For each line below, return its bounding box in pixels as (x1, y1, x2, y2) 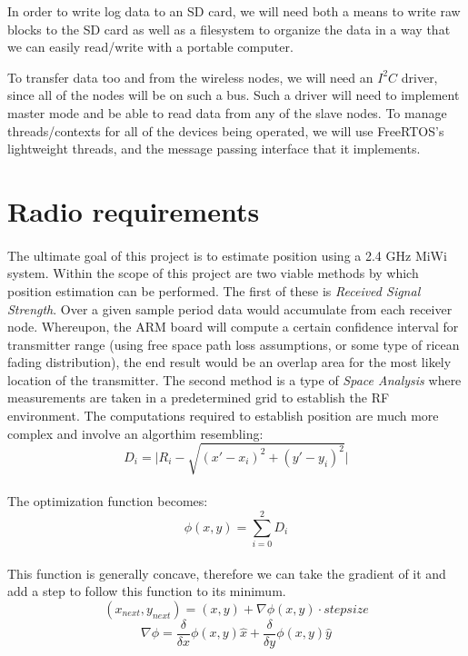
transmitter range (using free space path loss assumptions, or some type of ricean (7, 334, 460, 353)
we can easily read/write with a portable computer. (7, 37, 294, 56)
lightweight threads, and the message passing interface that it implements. (7, 139, 421, 158)
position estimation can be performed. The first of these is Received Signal (7, 281, 421, 300)
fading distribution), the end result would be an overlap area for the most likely (7, 353, 452, 372)
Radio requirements (7, 192, 260, 229)
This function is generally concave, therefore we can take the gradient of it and (7, 563, 446, 582)
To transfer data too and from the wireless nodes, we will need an (7, 67, 373, 86)
